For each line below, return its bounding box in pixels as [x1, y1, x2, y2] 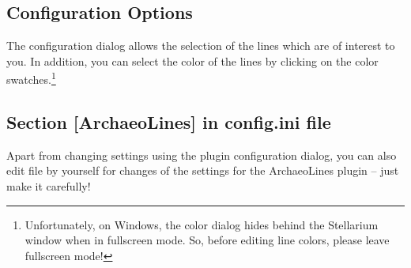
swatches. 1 [6, 69, 56, 88]
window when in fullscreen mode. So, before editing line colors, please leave [25, 232, 390, 248]
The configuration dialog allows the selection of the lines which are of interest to [6, 37, 395, 54]
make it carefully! [6, 178, 91, 194]
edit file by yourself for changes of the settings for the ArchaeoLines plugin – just [6, 162, 399, 179]
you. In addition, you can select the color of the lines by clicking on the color [6, 52, 379, 69]
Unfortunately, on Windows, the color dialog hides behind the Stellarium [25, 216, 379, 232]
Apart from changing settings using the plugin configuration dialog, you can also [6, 146, 397, 163]
